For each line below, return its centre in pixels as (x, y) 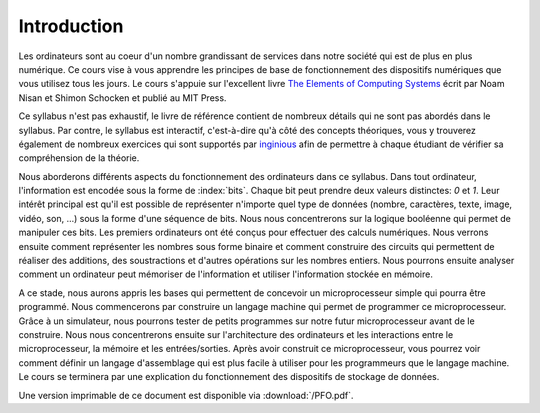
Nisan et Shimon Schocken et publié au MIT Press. (122, 97)
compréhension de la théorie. (79, 158)
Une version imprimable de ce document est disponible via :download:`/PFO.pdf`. (186, 395)
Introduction (71, 26)
